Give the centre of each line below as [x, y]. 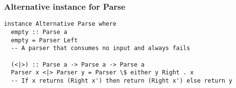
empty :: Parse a [39, 32]
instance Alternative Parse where [60, 24]
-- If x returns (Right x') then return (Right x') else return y [122, 80]
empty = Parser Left [44, 40]
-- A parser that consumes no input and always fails [101, 48]
